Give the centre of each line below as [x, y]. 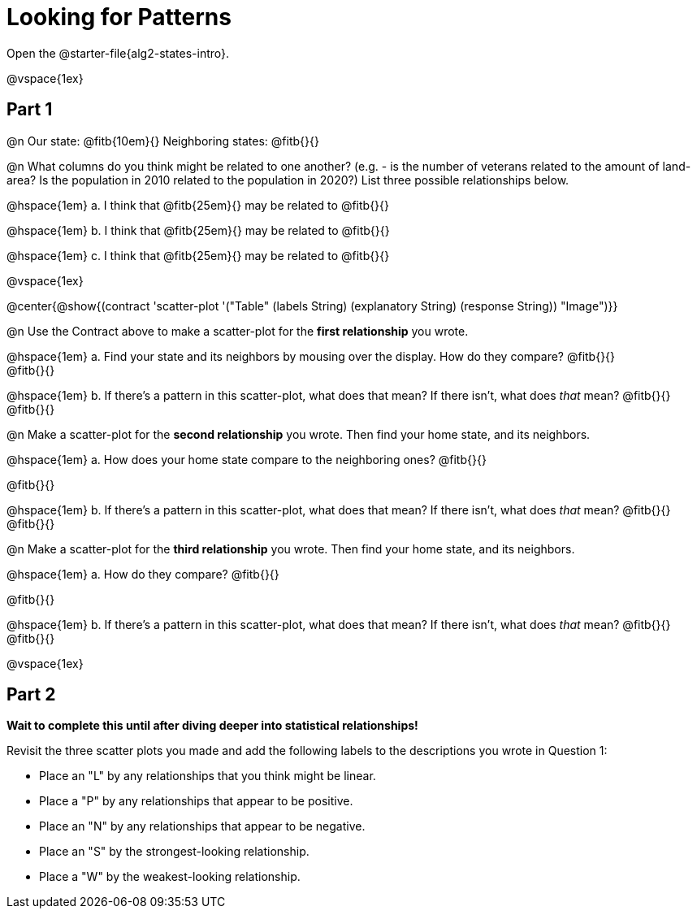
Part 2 [31, 695]
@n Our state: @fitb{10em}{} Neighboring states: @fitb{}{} [163, 141]
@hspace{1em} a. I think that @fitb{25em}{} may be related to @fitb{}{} [198, 205]
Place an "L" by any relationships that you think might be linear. [208, 776]
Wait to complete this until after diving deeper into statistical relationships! [212, 726]
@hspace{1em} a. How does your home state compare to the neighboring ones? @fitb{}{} [247, 459]
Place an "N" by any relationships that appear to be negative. [202, 826]
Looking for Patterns [119, 17]
